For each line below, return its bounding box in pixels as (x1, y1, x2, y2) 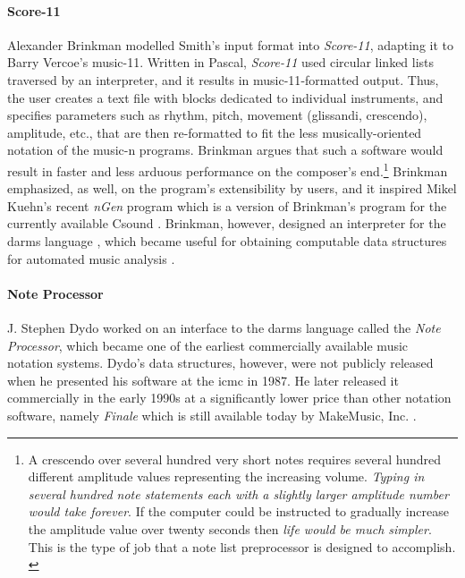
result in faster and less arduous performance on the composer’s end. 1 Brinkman (7, 158, 448, 180)
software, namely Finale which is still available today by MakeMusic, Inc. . (7, 405, 417, 424)
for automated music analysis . (7, 249, 175, 268)
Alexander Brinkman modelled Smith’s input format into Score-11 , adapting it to (7, 35, 454, 54)
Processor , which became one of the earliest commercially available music (7, 336, 409, 354)
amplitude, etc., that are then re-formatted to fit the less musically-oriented (7, 123, 422, 141)
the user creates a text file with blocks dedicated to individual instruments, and (7, 88, 444, 106)
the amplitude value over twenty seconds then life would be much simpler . (28, 519, 432, 538)
